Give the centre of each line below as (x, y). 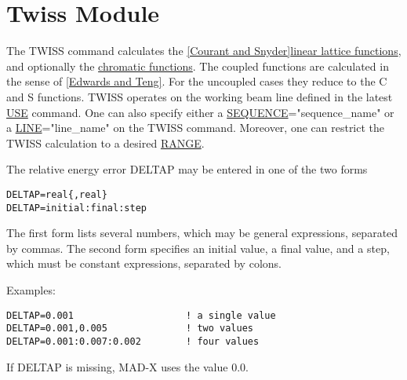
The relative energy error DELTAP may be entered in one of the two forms (187, 169)
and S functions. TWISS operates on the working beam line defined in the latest (200, 96)
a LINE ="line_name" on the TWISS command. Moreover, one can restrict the (196, 128)
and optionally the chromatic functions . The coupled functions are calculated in (198, 66)
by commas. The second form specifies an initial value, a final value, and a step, (198, 248)
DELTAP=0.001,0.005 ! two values (130, 329)
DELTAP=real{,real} (57, 194)
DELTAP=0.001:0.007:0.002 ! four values (133, 341)
